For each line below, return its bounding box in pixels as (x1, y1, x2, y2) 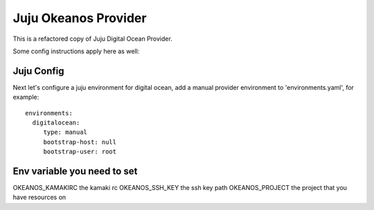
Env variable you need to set (12, 166, 138, 177)
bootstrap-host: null (43, 138, 117, 146)
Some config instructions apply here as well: (12, 47, 140, 55)
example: (12, 93, 39, 102)
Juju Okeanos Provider (12, 10, 147, 26)
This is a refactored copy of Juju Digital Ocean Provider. (12, 35, 172, 43)
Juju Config (12, 65, 65, 77)
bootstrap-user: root (43, 148, 117, 155)
